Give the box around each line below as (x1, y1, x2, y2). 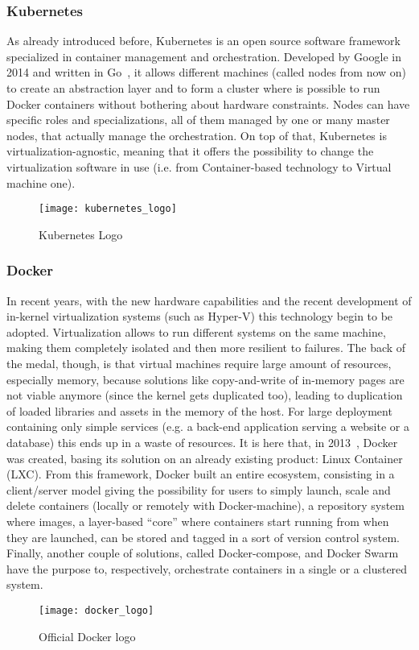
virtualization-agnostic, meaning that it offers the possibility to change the (6, 143, 374, 159)
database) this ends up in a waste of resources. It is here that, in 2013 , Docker (6, 433, 398, 450)
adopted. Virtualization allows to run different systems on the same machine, (6, 323, 386, 340)
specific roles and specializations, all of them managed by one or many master (6, 111, 390, 128)
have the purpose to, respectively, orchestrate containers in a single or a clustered (6, 560, 408, 577)
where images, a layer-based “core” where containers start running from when (6, 512, 389, 529)
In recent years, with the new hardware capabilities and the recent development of (6, 292, 412, 308)
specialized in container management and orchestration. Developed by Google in (6, 48, 401, 64)
